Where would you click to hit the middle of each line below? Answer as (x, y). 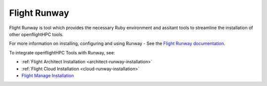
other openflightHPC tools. (36, 34)
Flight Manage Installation (48, 75)
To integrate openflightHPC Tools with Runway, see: (62, 52)
